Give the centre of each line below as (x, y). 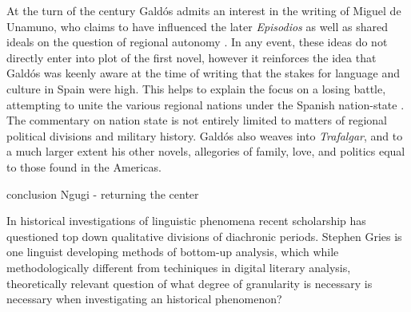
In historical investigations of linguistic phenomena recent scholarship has (186, 221)
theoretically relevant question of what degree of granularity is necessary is (190, 283)
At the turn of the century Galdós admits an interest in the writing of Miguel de (204, 10)
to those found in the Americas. (84, 166)
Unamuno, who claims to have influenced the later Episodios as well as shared (198, 26)
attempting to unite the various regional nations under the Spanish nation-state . (205, 104)
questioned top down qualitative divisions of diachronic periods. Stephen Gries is (204, 236)
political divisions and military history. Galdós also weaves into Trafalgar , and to (205, 135)
